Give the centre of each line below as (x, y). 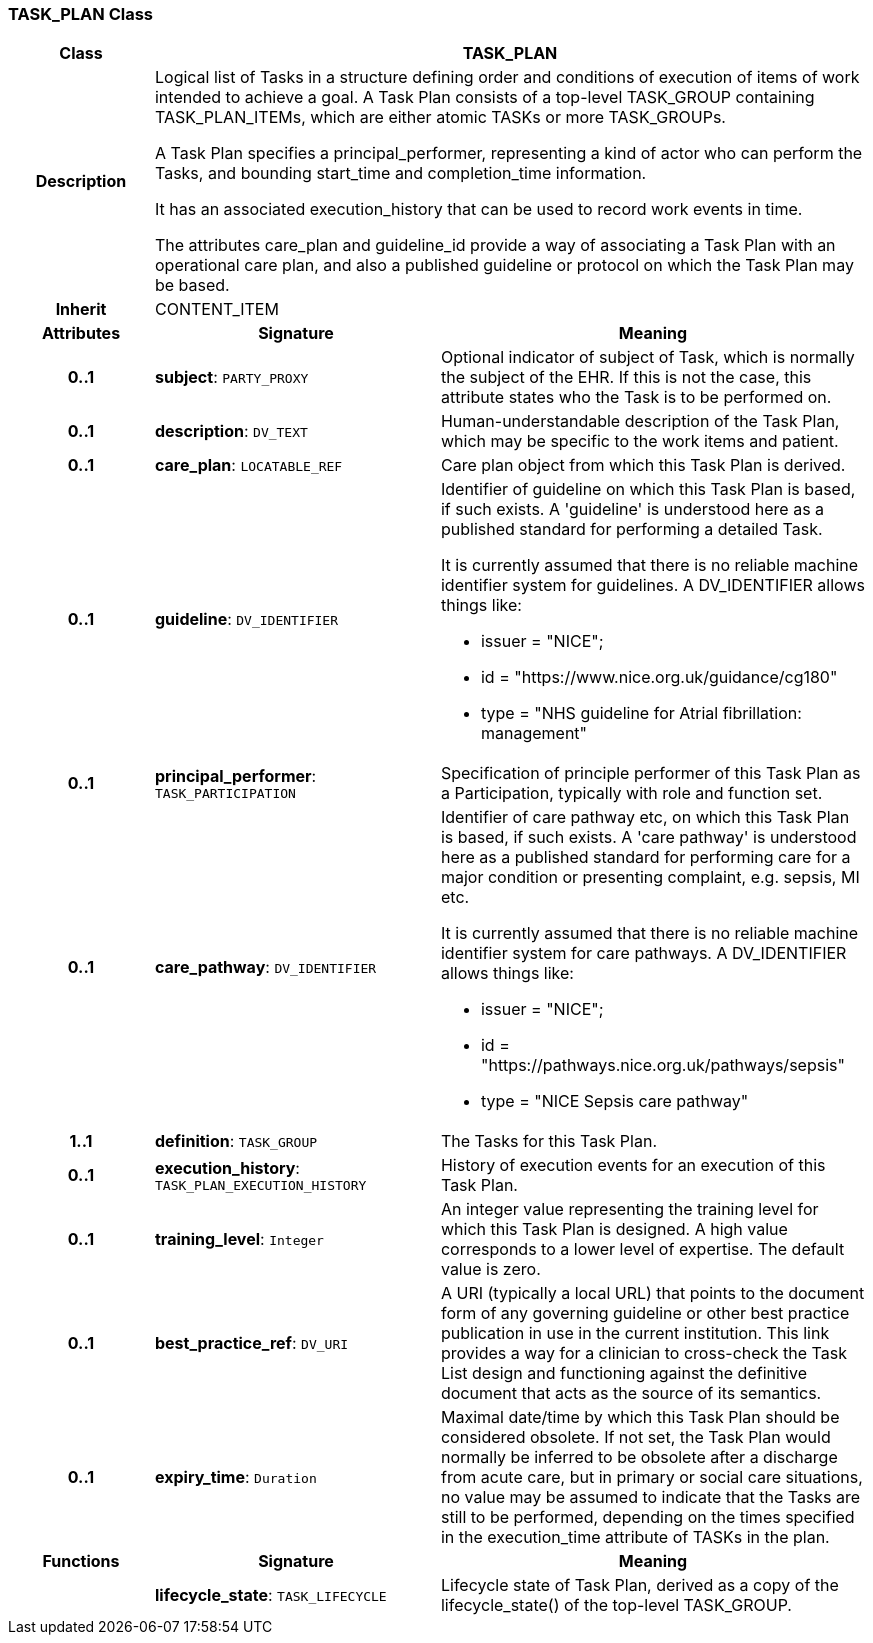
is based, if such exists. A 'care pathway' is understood (648, 837)
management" (534, 733)
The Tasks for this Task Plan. (548, 1141)
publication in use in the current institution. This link (635, 1333)
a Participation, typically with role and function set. (631, 793)
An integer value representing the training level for (629, 1209)
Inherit (81, 309)
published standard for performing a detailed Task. (631, 529)
